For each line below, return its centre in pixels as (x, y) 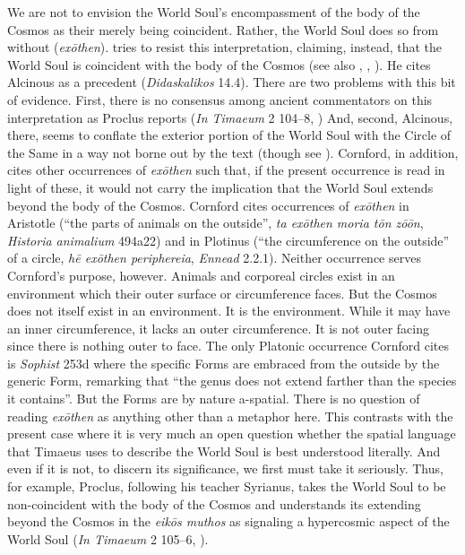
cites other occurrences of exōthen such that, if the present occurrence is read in (226, 170)
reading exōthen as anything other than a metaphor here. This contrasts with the (230, 416)
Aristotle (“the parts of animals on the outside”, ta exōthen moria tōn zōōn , (215, 223)
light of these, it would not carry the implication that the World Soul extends (220, 187)
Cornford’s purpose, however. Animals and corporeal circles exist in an (201, 275)
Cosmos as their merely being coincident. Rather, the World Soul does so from (223, 29)
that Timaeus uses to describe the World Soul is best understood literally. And (224, 451)
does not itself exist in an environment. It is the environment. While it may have (229, 311)
